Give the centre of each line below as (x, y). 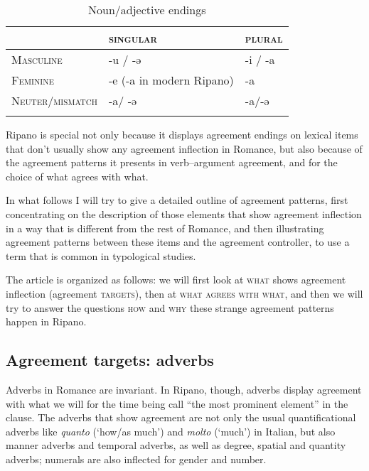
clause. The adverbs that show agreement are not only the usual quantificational (181, 417)
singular (133, 38)
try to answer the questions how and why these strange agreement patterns (170, 307)
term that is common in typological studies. (101, 255)
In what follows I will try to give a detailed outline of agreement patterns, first (177, 200)
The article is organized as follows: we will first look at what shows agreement (176, 280)
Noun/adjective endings (147, 10)
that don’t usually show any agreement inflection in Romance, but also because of (184, 148)
